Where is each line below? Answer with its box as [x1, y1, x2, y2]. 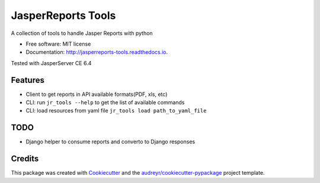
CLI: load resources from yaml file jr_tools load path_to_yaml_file [25, 107, 207, 114]
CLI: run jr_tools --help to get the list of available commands [25, 99, 185, 106]
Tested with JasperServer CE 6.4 [11, 59, 92, 66]
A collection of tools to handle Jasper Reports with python [11, 30, 153, 37]
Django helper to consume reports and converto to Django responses [25, 138, 196, 145]
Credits [11, 154, 39, 164]
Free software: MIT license [25, 40, 91, 47]
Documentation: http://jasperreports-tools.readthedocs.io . [25, 49, 168, 56]
